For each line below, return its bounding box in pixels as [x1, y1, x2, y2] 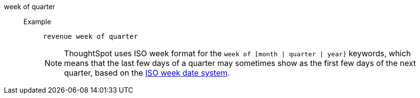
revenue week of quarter [43, 33, 138, 40]
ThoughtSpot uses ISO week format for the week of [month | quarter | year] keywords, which [64, 49, 411, 58]
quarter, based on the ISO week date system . [64, 68, 230, 78]
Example [23, 17, 51, 26]
